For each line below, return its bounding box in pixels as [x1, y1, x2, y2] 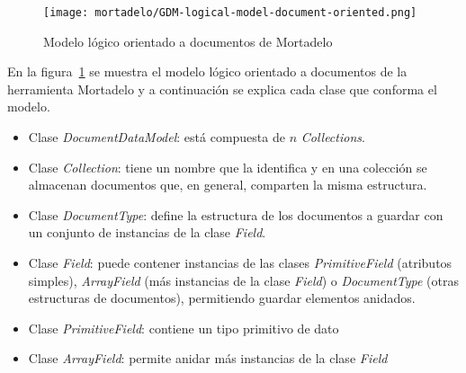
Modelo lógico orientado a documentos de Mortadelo [43, 31, 333, 50]
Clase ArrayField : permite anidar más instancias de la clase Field [28, 349, 388, 368]
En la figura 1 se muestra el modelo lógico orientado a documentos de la [7, 62, 408, 81]
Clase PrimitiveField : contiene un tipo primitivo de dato [28, 318, 339, 337]
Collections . [300, 128, 365, 147]
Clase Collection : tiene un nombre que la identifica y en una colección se [28, 157, 427, 176]
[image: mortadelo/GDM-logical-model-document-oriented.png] [43, 6, 417, 19]
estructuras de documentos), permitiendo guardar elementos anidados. [28, 289, 416, 307]
